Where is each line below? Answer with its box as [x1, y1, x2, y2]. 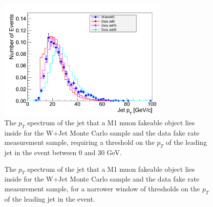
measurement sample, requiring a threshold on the [4, 137, 155, 147]
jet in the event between [4, 147, 77, 158]
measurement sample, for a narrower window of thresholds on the [4, 184, 200, 194]
